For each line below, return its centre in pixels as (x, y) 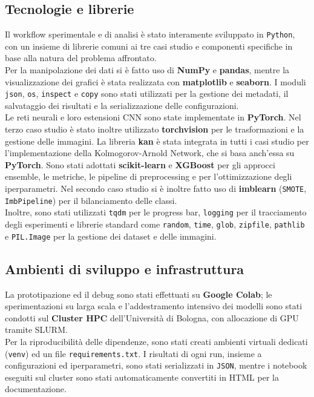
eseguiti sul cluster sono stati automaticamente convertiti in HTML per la (142, 377)
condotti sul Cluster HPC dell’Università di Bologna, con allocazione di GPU (152, 317)
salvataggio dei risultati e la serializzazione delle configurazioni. (122, 105)
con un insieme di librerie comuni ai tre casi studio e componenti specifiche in (149, 46)
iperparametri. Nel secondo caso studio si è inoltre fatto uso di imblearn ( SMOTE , (156, 189)
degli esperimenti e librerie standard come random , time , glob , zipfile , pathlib (155, 224)
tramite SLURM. (36, 330)
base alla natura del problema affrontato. (81, 58)
